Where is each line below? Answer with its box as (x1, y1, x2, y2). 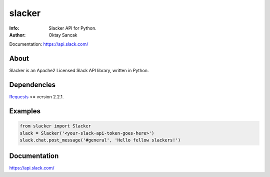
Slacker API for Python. (48, 25, 97, 31)
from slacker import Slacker (19, 123, 91, 129)
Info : (9, 25, 19, 31)
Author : (9, 32, 26, 38)
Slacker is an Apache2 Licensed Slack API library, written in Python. (9, 68, 149, 74)
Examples (9, 107, 41, 115)
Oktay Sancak (48, 32, 77, 38)
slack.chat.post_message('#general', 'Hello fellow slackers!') (19, 137, 181, 143)
